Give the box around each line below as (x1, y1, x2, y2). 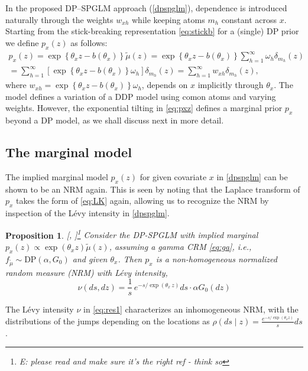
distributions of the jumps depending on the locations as (5, 314, 210, 327)
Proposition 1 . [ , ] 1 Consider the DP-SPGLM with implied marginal (5, 227, 258, 241)
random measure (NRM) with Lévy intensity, (5, 266, 168, 278)
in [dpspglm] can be (216, 171, 288, 183)
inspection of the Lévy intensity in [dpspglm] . (5, 207, 170, 219)
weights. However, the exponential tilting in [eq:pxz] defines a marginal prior (5, 102, 283, 114)
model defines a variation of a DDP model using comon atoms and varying (5, 90, 276, 102)
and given (72, 252, 108, 265)
